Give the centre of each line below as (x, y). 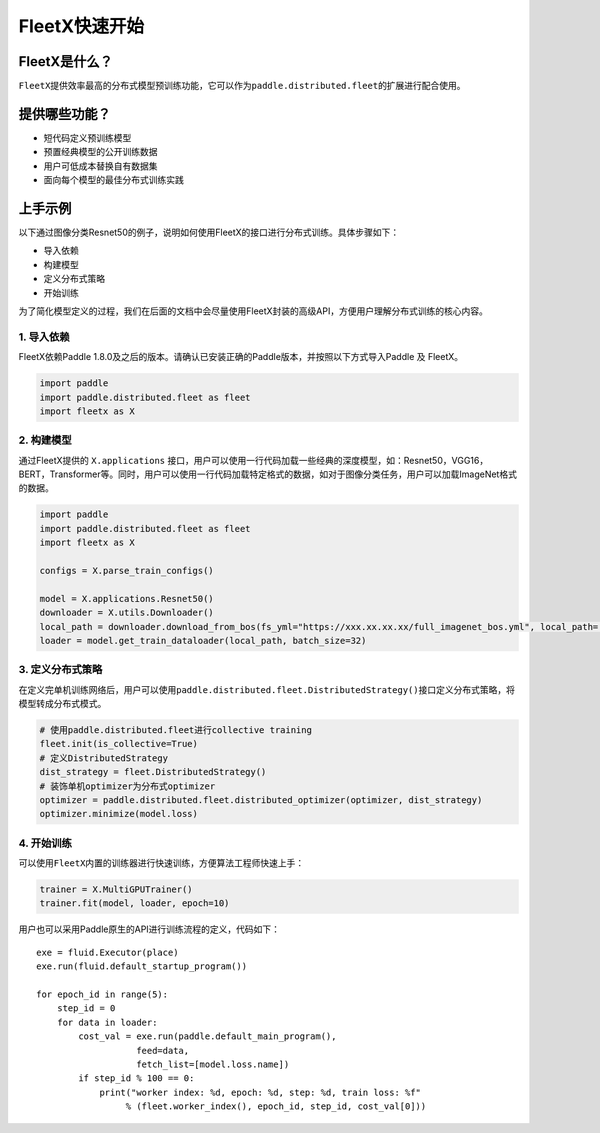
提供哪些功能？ (64, 113)
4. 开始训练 (45, 843)
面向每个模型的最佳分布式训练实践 (113, 180)
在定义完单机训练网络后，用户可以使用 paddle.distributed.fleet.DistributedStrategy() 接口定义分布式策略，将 (266, 689)
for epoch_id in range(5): (102, 994)
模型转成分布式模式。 (62, 704)
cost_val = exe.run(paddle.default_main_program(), (207, 1036)
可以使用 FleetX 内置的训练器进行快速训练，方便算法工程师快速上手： (161, 863)
